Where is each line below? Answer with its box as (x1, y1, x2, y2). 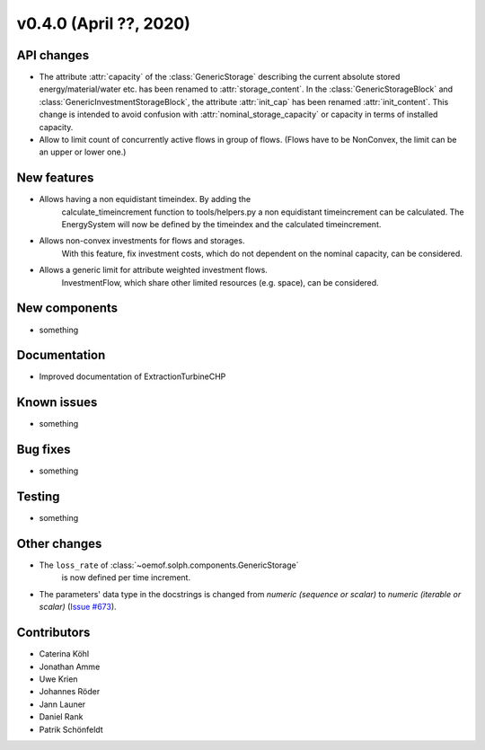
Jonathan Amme (39, 661, 101, 672)
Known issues (16, 395, 98, 410)
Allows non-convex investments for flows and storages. (39, 235, 245, 246)
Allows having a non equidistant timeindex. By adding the (39, 194, 251, 205)
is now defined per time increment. (61, 572, 191, 583)
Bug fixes (16, 442, 71, 457)
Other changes (16, 536, 102, 551)
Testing (16, 490, 60, 505)
